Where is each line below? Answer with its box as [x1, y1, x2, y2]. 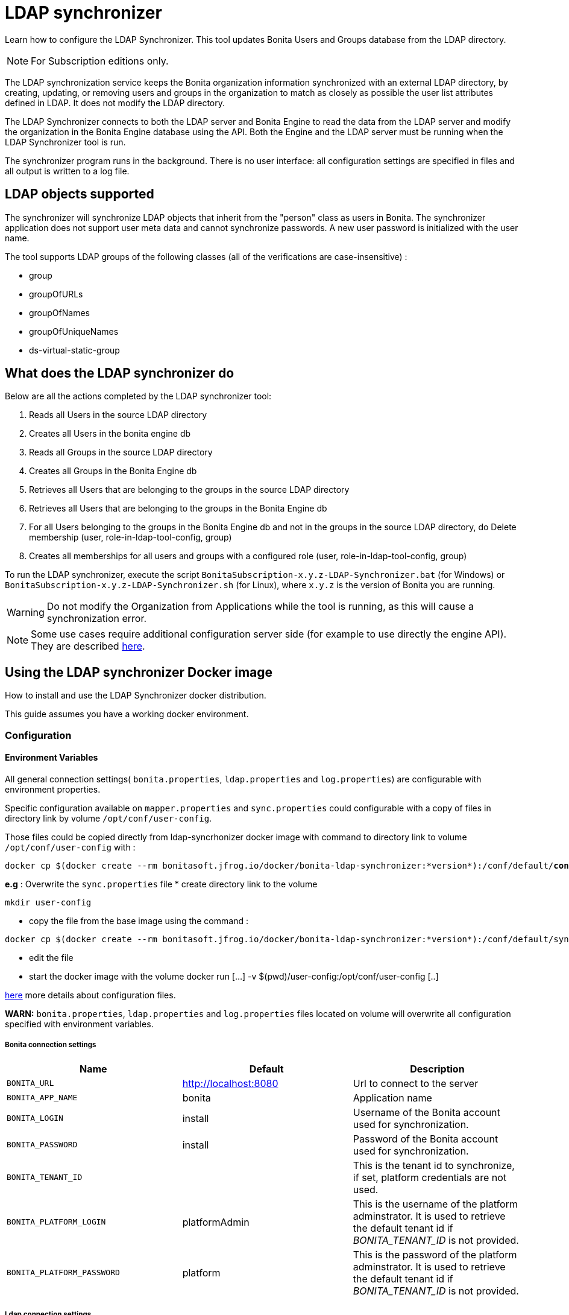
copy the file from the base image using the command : [29, 915, 248, 926]
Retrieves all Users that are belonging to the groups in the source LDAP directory [29, 484, 350, 495]
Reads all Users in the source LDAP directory [29, 410, 207, 420]
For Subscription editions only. [31, 54, 169, 67]
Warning [7, 606, 45, 619]
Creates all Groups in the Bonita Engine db [29, 466, 197, 477]
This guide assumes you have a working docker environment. [5, 709, 249, 720]
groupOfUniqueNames [29, 326, 119, 337]
